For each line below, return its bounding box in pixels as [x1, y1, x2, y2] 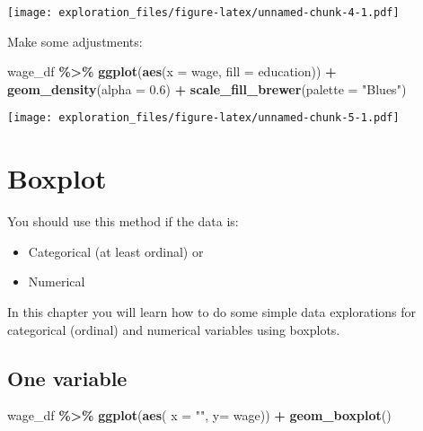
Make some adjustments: [7, 31, 143, 50]
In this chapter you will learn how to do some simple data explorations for [7, 303, 417, 321]
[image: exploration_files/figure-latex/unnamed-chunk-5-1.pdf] [7, 111, 400, 125]
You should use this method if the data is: [7, 212, 239, 231]
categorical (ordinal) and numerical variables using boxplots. [7, 320, 340, 339]
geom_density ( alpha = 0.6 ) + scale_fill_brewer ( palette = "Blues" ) [7, 79, 407, 98]
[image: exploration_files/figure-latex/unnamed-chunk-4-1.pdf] [7, 6, 400, 19]
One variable [7, 364, 128, 391]
